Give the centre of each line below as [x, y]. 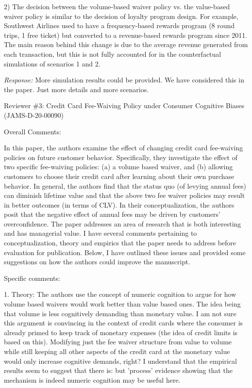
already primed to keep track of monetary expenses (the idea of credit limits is [121, 332]
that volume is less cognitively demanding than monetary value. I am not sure [120, 313]
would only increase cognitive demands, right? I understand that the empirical [120, 361]
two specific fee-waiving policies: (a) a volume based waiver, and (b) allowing [118, 167]
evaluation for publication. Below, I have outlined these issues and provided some [125, 252]
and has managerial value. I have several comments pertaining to [101, 233]
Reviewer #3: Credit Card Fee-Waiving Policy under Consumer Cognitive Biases [124, 105]
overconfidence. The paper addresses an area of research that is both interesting [123, 223]
